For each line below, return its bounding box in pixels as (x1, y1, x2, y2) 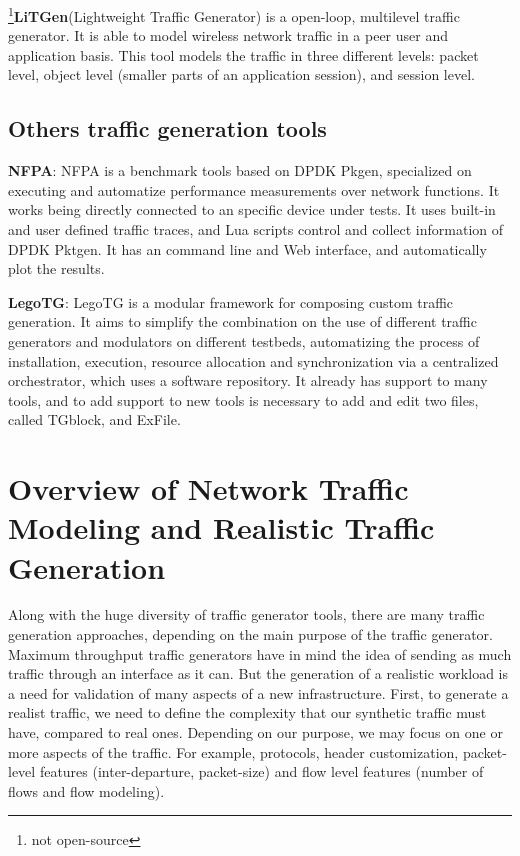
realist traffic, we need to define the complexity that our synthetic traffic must (8, 702, 487, 723)
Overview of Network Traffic (8, 468, 409, 509)
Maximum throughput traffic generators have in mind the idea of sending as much (8, 643, 512, 664)
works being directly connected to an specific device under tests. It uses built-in (8, 199, 496, 220)
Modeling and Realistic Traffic (8, 507, 435, 548)
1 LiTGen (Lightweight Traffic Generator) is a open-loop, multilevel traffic (8, 3, 460, 26)
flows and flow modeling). (8, 780, 165, 801)
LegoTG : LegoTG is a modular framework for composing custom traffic (8, 291, 454, 312)
